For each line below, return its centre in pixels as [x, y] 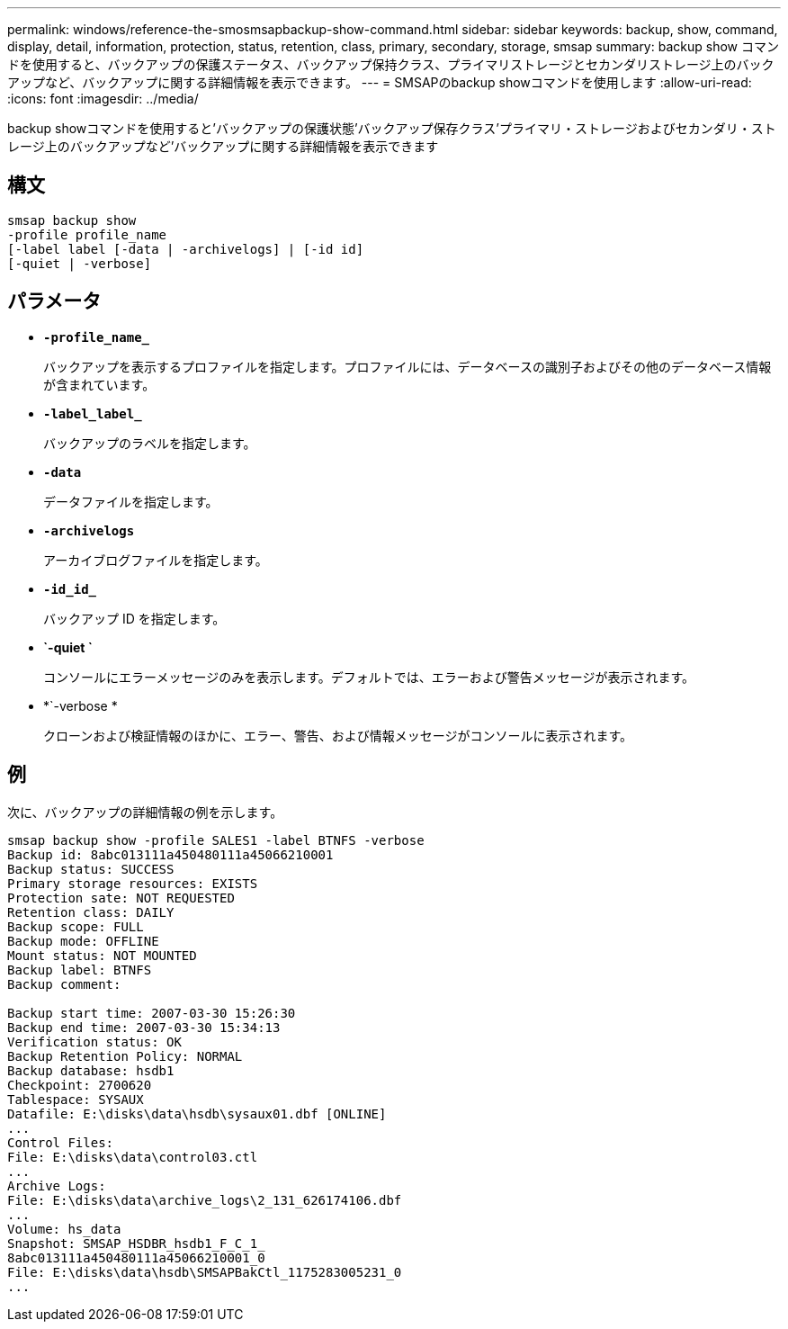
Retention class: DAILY [91, 912]
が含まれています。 [99, 384]
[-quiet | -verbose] [80, 263]
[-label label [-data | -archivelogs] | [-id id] [186, 249]
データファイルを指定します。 [131, 501]
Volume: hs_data [64, 1229]
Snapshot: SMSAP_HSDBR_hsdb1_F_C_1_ [136, 1243]
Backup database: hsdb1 [91, 1070]
